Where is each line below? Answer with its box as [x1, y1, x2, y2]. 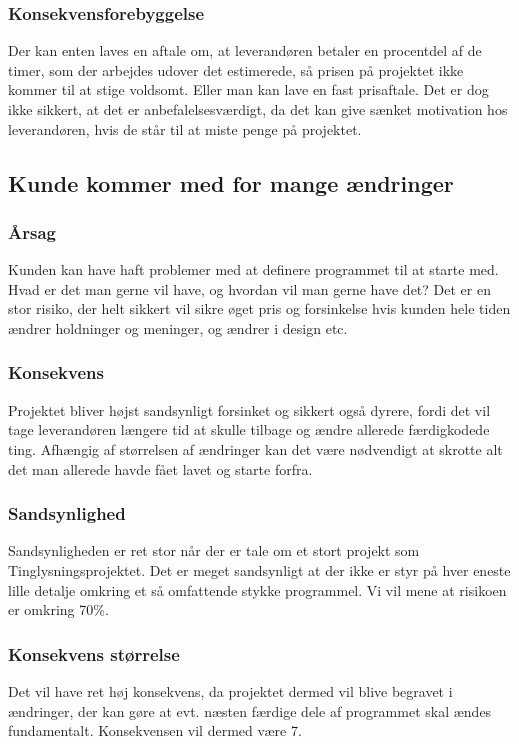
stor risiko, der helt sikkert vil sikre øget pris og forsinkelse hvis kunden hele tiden [8, 298, 511, 319]
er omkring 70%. [8, 599, 109, 620]
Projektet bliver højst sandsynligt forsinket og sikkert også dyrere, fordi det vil [8, 399, 491, 420]
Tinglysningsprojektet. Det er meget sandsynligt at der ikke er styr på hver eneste [8, 559, 511, 580]
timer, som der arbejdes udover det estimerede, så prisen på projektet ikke [8, 59, 464, 80]
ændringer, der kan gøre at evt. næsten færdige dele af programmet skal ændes [8, 700, 492, 721]
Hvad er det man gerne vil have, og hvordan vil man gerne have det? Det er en [8, 278, 491, 299]
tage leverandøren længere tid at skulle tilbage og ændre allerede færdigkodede [8, 419, 490, 440]
